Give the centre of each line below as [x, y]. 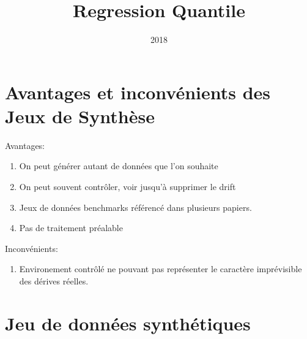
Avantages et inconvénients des [138, 92]
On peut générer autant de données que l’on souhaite [119, 166]
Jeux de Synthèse [80, 116]
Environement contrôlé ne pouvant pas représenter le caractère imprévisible [161, 269]
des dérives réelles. [54, 281]
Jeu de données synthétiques [128, 323]
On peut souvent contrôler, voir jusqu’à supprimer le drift [128, 187]
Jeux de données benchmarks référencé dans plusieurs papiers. [135, 207]
